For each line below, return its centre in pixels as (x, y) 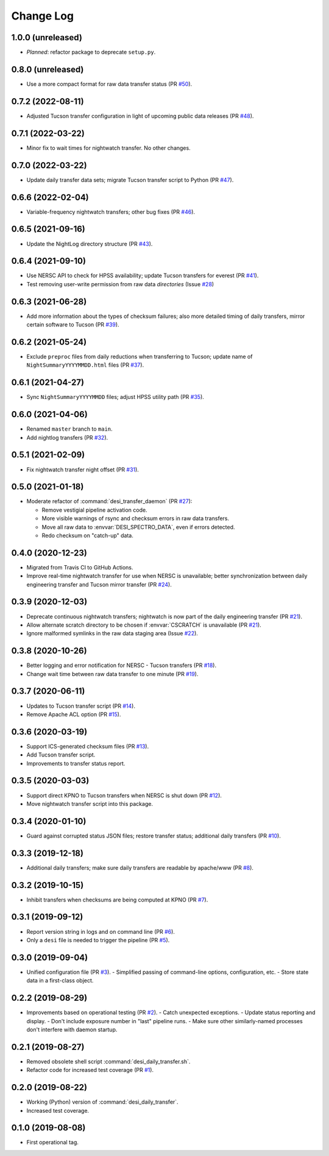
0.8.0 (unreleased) (48, 69)
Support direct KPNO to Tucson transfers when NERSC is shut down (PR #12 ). (124, 795)
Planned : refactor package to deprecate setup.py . (91, 52)
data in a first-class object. (60, 981)
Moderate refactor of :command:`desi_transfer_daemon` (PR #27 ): (109, 501)
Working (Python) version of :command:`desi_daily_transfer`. (103, 1102)
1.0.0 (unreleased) (47, 37)
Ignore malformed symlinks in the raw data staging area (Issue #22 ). (112, 633)
